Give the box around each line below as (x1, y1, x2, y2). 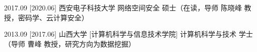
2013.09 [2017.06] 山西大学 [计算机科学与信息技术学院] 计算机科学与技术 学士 (4, 29, 253, 39)
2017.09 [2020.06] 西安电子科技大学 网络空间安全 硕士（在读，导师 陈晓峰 (4, 2, 242, 12)
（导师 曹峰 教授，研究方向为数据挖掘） (4, 38, 136, 49)
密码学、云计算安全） (18, 12, 89, 22)
